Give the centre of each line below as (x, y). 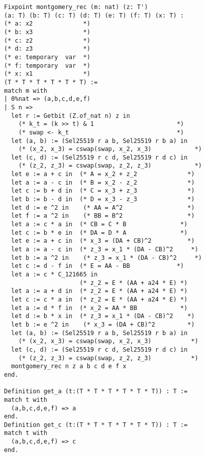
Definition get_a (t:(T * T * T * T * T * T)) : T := (96, 392)
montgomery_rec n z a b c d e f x (69, 366)
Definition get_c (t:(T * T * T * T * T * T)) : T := (96, 425)
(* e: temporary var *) (47, 57)
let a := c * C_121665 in (55, 274)
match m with (26, 91)
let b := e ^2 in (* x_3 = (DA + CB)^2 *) (103, 324)
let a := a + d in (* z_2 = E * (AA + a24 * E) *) (99, 291)
